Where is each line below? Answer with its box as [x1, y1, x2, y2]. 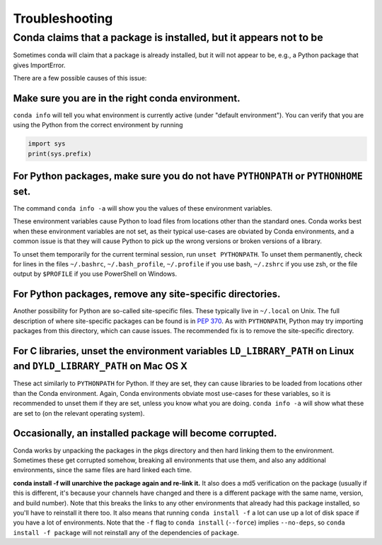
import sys [28, 140, 66, 148]
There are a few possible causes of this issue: [13, 74, 147, 83]
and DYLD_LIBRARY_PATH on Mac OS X [13, 361, 187, 373]
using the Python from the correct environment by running [13, 121, 183, 129]
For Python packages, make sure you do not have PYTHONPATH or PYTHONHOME [13, 170, 364, 182]
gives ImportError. [13, 61, 66, 69]
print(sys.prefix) [28, 149, 92, 158]
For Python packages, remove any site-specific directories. [13, 288, 281, 300]
